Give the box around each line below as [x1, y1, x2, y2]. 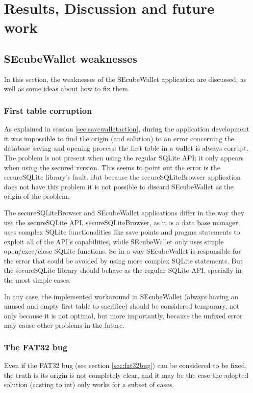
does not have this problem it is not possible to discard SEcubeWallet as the [4, 181, 234, 191]
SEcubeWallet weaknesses [4, 51, 137, 66]
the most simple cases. [4, 275, 71, 285]
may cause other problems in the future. [4, 320, 125, 330]
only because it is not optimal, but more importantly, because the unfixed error [4, 310, 243, 320]
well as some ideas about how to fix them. [4, 83, 130, 94]
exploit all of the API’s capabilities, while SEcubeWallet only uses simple [4, 236, 224, 246]
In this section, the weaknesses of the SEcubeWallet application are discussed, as [4, 74, 247, 84]
